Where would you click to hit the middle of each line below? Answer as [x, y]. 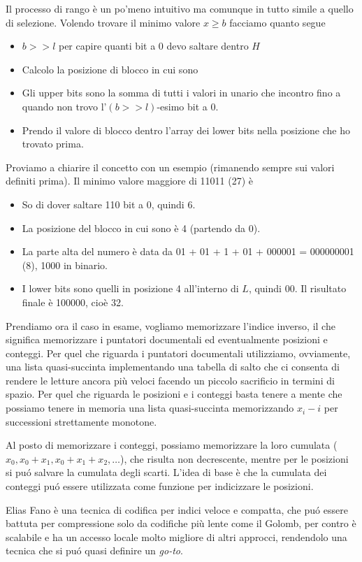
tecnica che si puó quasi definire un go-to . [94, 550]
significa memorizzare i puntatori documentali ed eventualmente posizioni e [167, 339]
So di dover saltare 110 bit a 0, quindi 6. [109, 204]
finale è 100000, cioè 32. [73, 302]
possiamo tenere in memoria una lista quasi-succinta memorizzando [150, 408]
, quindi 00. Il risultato [297, 288]
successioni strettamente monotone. [81, 421]
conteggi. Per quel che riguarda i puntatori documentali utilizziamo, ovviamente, [178, 353]
